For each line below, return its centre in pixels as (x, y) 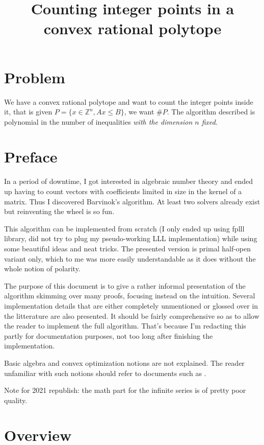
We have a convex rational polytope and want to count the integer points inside (129, 101)
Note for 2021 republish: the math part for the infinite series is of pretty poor (125, 390)
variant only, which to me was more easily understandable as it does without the (130, 258)
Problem (35, 77)
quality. (16, 400)
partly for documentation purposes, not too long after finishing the (109, 335)
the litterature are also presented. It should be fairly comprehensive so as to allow (132, 315)
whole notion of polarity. (42, 268)
